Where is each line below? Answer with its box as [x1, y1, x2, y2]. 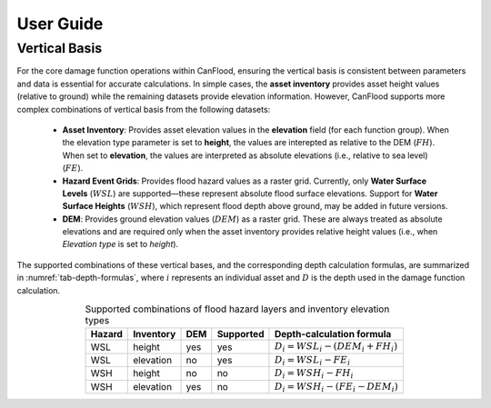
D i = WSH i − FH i [274, 367, 354, 381]
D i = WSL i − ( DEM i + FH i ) [274, 341, 398, 354]
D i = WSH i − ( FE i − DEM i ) [274, 380, 399, 394]
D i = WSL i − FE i [274, 353, 351, 367]
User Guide [16, 14, 104, 34]
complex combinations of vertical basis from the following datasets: [16, 104, 271, 114]
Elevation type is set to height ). [62, 239, 179, 250]
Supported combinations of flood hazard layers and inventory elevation [85, 303, 390, 315]
